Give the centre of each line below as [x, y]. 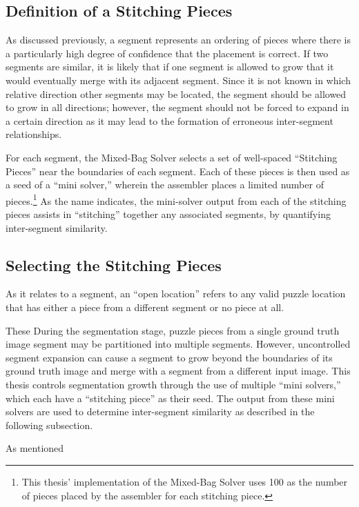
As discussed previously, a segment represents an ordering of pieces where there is [178, 40]
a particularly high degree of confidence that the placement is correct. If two [167, 53]
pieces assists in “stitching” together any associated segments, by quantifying [168, 213]
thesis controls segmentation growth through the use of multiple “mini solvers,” [173, 384]
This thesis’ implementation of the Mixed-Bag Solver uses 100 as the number [185, 481]
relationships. [34, 134]
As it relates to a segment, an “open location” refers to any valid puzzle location [176, 294]
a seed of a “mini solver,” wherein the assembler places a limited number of [165, 185]
